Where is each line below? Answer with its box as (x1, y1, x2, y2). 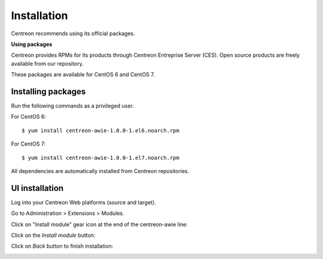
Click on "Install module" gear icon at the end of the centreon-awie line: (11, 221, 188, 228)
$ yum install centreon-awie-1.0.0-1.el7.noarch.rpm (22, 154, 179, 161)
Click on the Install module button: (11, 232, 96, 239)
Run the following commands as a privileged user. (11, 102, 134, 110)
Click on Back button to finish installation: (11, 242, 114, 250)
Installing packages (11, 87, 86, 97)
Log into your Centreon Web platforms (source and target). (11, 199, 156, 206)
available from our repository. (11, 60, 84, 67)
